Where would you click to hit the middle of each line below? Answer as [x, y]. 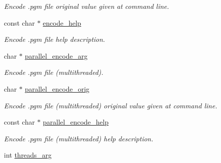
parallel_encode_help [76, 122]
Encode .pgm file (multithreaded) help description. [79, 138]
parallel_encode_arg [56, 55]
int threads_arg [28, 155]
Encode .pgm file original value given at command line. [87, 6]
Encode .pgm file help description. [55, 39]
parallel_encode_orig [57, 88]
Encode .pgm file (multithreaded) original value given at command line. [111, 105]
